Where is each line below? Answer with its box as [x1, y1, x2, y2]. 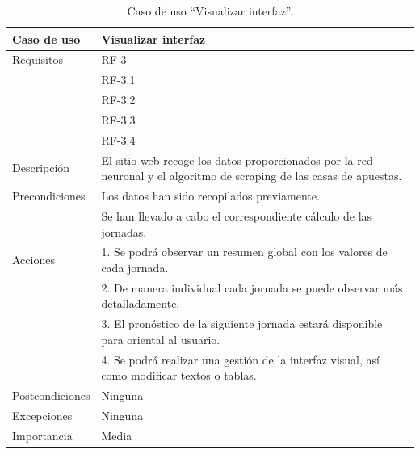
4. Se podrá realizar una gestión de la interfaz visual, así [101, 351, 380, 368]
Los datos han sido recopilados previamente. [101, 187, 320, 204]
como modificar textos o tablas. [101, 367, 257, 384]
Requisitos [12, 51, 63, 68]
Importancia [12, 427, 73, 443]
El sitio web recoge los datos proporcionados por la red [101, 151, 373, 168]
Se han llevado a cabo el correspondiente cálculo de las [101, 207, 372, 224]
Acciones [12, 251, 55, 268]
